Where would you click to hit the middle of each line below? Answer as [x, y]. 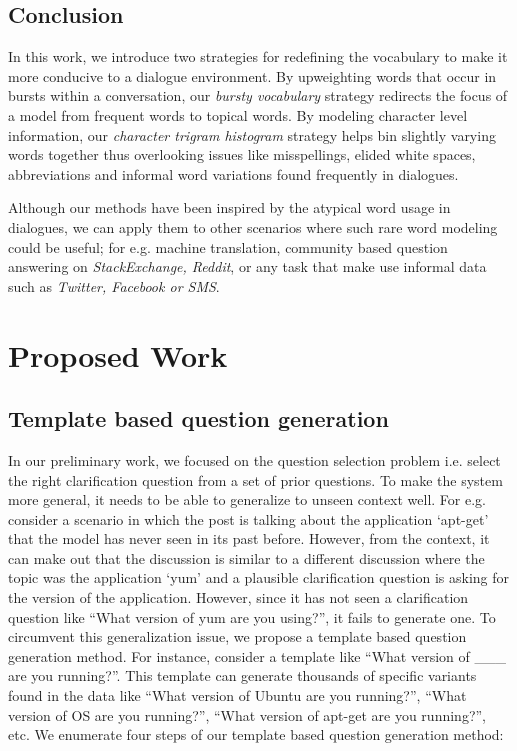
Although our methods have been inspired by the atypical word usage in [229, 207]
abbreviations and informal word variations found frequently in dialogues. [233, 173]
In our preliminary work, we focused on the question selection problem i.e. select [254, 459]
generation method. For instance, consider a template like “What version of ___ [257, 655]
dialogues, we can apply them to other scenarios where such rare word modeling [253, 226]
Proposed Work [118, 354]
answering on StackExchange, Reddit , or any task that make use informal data [247, 266]
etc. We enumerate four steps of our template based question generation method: [256, 734]
